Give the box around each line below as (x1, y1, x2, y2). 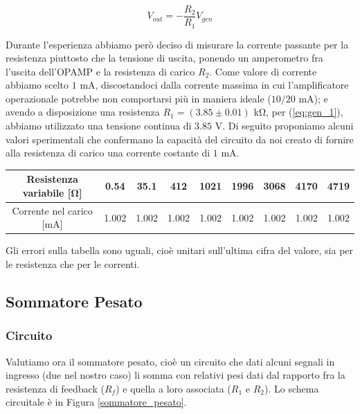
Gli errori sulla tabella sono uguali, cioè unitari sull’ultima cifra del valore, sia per (6, 243, 354, 258)
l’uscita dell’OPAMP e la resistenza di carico (6, 64, 195, 78)
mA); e (298, 91, 328, 105)
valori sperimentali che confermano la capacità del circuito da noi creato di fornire (6, 132, 354, 146)
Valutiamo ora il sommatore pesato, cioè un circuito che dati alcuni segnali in (6, 354, 335, 368)
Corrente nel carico (12, 203, 93, 217)
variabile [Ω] (22, 185, 82, 199)
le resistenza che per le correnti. (6, 257, 140, 271)
